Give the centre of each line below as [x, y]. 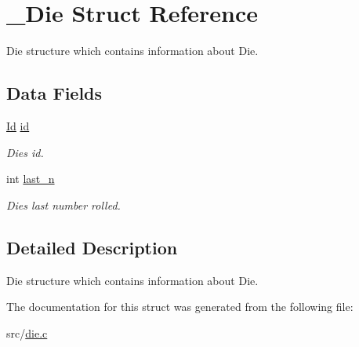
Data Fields [54, 93]
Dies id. [25, 152]
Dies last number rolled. [63, 205]
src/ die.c [27, 332]
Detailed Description [92, 247]
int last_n [31, 179]
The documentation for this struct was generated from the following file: [180, 307]
